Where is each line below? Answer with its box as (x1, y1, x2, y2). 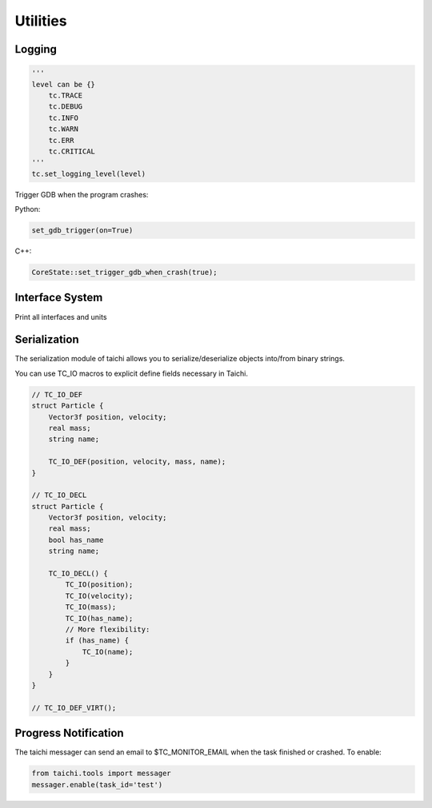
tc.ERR (48, 136, 74, 145)
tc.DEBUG (48, 102, 83, 111)
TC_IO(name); (82, 647, 134, 656)
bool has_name (48, 535, 104, 544)
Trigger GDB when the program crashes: (14, 189, 149, 199)
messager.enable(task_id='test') (31, 780, 163, 789)
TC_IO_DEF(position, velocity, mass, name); (48, 457, 226, 467)
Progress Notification (14, 726, 124, 740)
